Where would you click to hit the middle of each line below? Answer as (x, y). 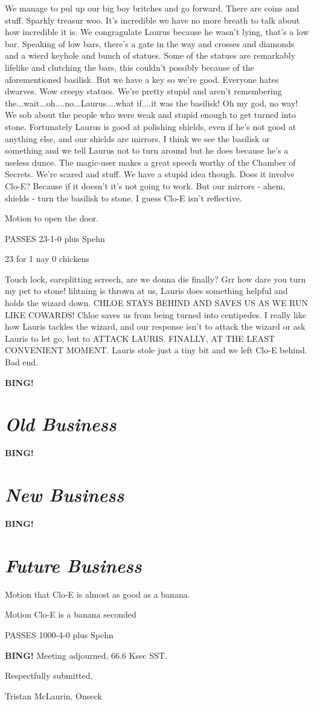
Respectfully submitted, (49, 675)
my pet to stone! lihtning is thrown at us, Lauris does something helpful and (146, 291)
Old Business (61, 424)
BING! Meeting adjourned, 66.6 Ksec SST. (86, 655)
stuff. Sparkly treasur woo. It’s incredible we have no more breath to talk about (152, 20)
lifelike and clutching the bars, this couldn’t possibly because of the (130, 67)
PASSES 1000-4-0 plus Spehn (59, 634)
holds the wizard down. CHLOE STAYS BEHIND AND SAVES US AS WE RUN (157, 303)
